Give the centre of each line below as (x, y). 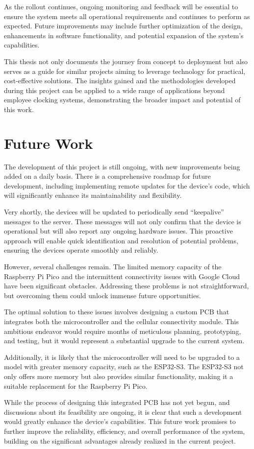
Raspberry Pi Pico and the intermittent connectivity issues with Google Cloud (122, 276)
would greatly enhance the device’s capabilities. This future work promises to (120, 421)
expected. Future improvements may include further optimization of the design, (123, 26)
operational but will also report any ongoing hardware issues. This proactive (118, 231)
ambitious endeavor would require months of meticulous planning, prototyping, (123, 331)
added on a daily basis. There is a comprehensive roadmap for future (107, 176)
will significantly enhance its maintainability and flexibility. (93, 195)
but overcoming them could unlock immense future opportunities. (102, 295)
